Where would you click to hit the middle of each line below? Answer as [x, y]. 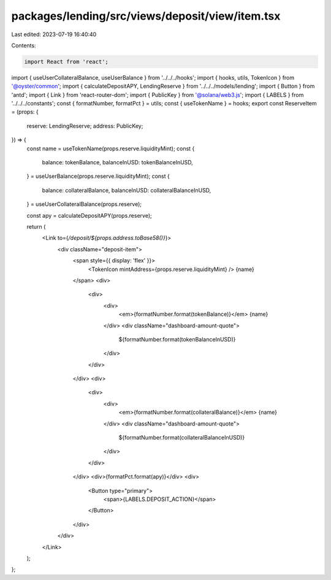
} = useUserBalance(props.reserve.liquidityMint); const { [98, 176]
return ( [36, 226]
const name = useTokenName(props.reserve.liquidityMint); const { [111, 148]
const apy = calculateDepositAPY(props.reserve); [89, 215]
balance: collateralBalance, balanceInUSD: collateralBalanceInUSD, [127, 190]
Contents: [24, 45]
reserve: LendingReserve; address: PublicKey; [85, 126]
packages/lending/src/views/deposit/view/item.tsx [146, 16]
